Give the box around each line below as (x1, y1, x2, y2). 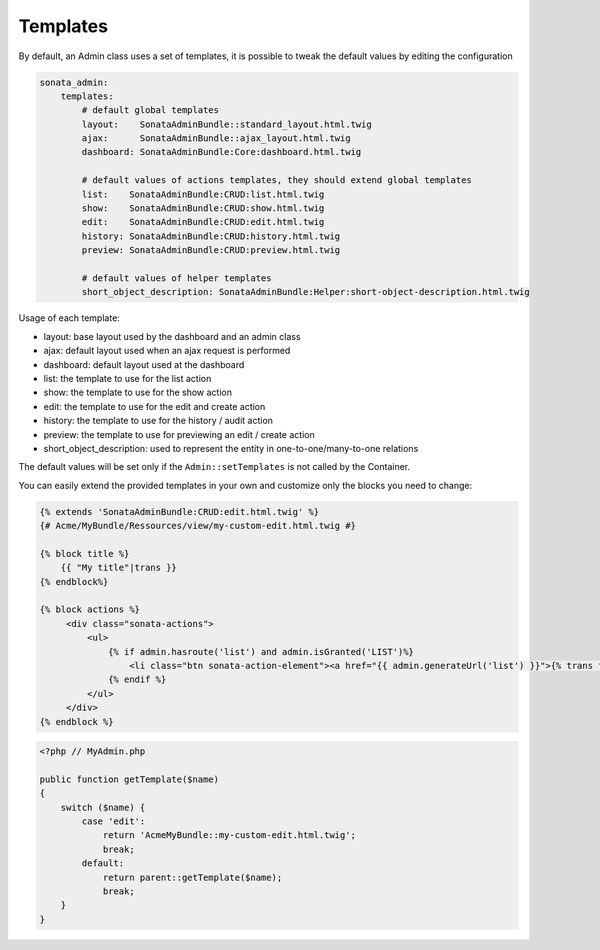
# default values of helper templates (81, 273, 272, 284)
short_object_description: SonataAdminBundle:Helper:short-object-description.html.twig (81, 286, 530, 298)
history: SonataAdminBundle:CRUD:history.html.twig (81, 230, 341, 242)
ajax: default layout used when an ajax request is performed (43, 345, 291, 357)
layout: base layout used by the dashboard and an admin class (43, 330, 301, 342)
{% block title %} (39, 548, 130, 559)
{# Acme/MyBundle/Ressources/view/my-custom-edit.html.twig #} (39, 520, 357, 532)
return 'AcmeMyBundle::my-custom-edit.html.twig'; (102, 830, 357, 841)
